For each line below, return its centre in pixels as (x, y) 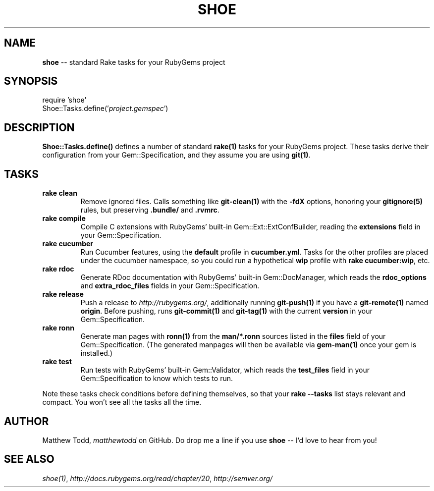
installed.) (97, 353)
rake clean (60, 193)
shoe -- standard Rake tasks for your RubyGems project (134, 62)
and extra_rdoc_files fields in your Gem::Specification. (170, 286)
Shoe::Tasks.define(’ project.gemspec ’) (105, 109)
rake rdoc (58, 269)
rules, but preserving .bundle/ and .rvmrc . (150, 210)
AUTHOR (27, 421)
